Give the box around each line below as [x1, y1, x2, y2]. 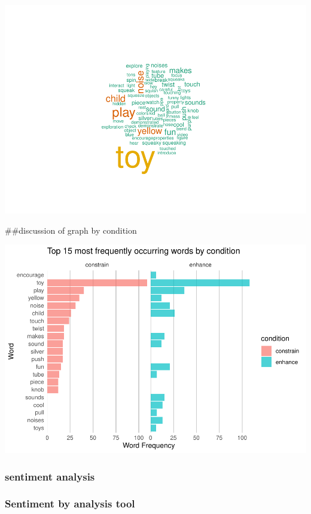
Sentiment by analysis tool [5, 496, 135, 511]
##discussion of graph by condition [5, 224, 137, 236]
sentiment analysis [5, 469, 95, 484]
